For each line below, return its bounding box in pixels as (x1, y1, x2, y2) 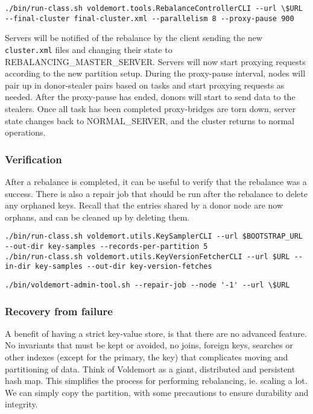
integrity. (5, 398, 38, 410)
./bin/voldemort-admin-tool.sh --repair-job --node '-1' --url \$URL (5, 280, 290, 289)
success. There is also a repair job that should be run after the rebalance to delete (5, 187, 308, 199)
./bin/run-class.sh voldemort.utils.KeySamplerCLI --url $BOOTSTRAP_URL (5, 232, 303, 241)
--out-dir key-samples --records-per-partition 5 (5, 242, 208, 251)
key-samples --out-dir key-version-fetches (35, 262, 212, 271)
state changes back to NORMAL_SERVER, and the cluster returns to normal (5, 114, 294, 127)
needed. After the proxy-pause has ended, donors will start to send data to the (5, 90, 296, 103)
